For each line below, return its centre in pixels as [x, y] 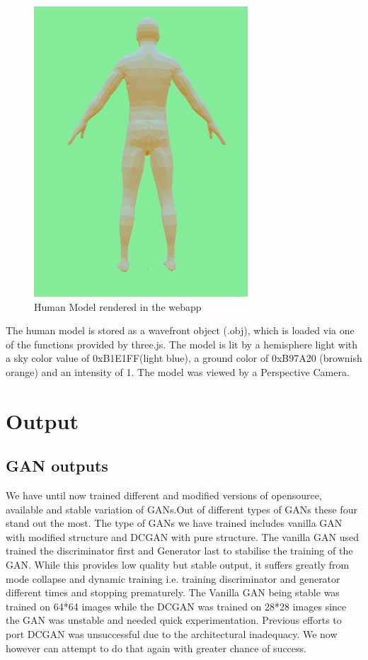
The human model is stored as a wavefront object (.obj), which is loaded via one [180, 330]
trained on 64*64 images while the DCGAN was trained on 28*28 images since [176, 606]
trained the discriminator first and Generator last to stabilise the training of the [179, 551]
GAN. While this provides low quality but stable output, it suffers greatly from [178, 565]
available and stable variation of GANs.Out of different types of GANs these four [182, 509]
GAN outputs [57, 466]
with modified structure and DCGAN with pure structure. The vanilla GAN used [183, 536]
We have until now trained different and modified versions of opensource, [164, 495]
